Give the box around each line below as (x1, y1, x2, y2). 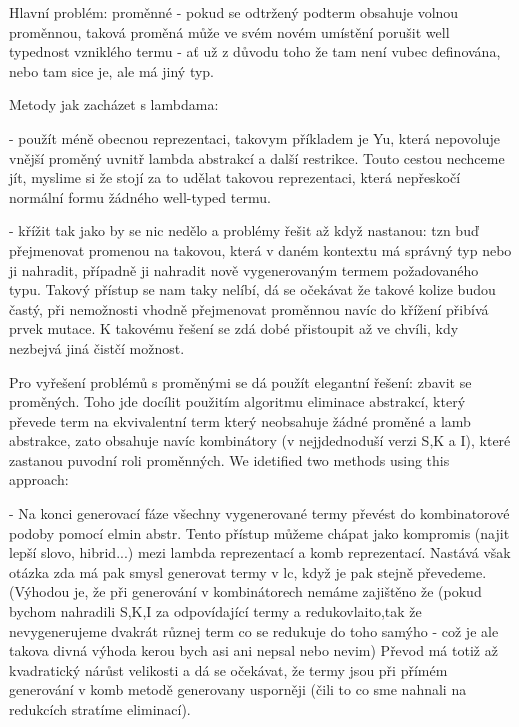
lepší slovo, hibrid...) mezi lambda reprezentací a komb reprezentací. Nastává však (9, 542, 511, 563)
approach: (9, 469, 69, 490)
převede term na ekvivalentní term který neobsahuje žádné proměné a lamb (9, 410, 471, 431)
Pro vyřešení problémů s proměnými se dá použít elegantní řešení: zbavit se (9, 371, 472, 392)
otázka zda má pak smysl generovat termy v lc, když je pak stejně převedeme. (9, 561, 487, 582)
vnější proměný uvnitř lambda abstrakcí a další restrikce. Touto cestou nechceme (9, 147, 505, 168)
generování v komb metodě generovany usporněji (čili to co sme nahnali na (9, 679, 467, 700)
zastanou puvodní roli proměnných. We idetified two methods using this (9, 449, 450, 470)
